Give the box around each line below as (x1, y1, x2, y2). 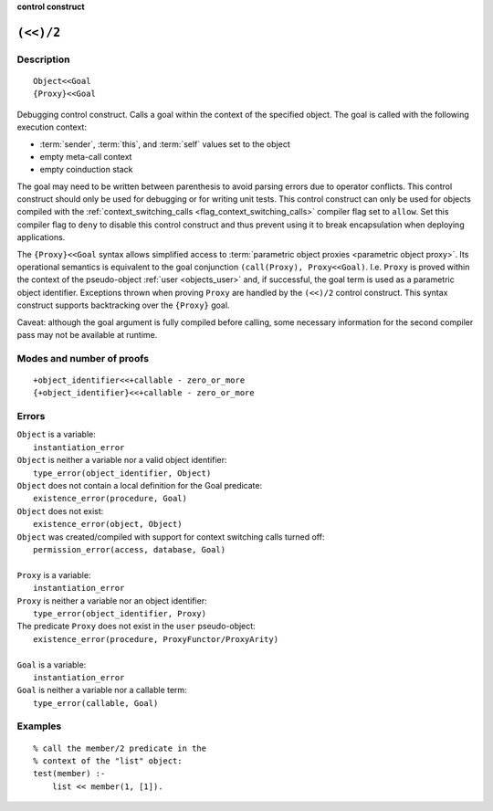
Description (16, 53, 70, 66)
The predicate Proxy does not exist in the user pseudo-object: (16, 621, 256, 632)
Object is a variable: (16, 429, 96, 440)
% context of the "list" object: (33, 756, 183, 766)
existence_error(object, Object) (33, 519, 183, 530)
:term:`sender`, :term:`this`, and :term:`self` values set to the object (39, 138, 291, 150)
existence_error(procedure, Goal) (33, 493, 187, 504)
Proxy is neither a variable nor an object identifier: (16, 595, 207, 606)
